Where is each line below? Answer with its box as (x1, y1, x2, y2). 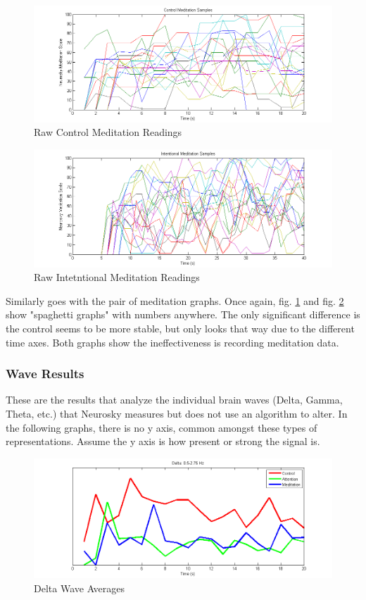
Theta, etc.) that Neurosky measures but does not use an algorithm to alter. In (6, 406, 348, 421)
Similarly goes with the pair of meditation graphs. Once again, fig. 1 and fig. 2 (6, 293, 344, 308)
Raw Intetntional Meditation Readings (34, 270, 200, 285)
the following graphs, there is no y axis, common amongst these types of (6, 420, 317, 435)
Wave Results (6, 365, 84, 382)
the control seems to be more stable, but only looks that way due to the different (6, 321, 355, 336)
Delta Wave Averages (34, 580, 125, 595)
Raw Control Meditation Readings (34, 125, 182, 139)
